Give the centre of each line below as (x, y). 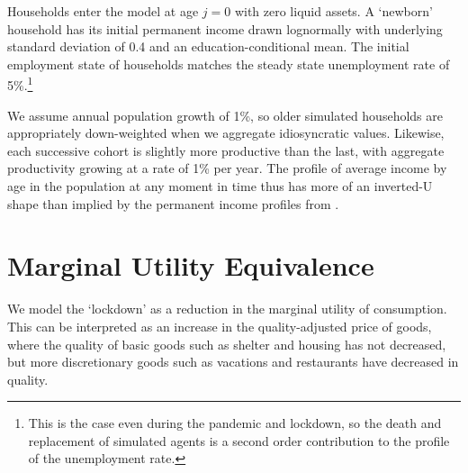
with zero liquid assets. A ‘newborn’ (333, 11)
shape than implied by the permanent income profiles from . (173, 203)
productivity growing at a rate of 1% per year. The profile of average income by (227, 168)
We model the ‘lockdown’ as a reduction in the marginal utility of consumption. (227, 309)
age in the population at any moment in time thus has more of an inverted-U (220, 186)
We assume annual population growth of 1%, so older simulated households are (225, 115)
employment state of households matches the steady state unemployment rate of (229, 64)
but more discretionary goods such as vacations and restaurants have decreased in (233, 362)
